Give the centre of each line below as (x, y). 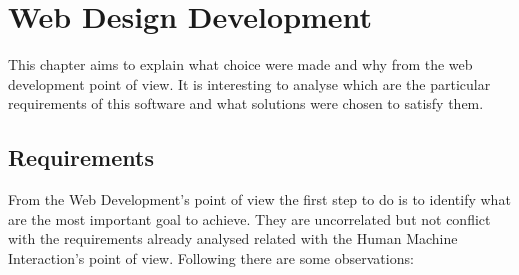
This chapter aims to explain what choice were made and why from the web (240, 64)
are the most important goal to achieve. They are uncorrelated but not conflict (249, 218)
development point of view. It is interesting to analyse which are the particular (249, 83)
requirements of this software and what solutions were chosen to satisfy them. (246, 103)
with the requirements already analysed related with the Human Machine (233, 238)
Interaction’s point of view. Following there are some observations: (211, 257)
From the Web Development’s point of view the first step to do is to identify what (259, 199)
